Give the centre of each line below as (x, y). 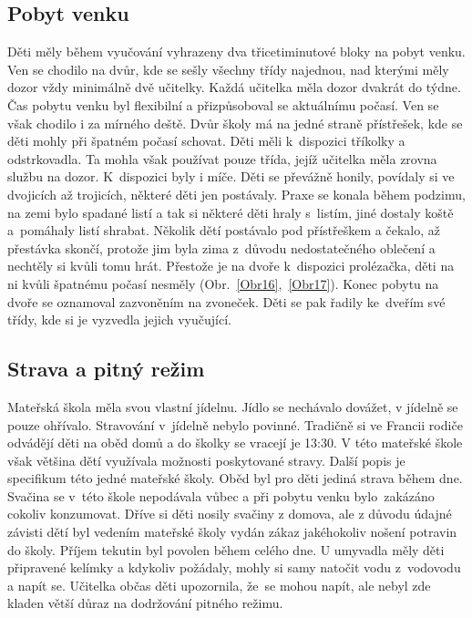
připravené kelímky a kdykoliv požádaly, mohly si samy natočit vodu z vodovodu (234, 567)
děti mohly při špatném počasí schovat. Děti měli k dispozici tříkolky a (206, 141)
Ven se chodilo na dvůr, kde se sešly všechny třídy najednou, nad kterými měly (228, 69)
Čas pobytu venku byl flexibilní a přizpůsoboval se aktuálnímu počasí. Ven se (223, 104)
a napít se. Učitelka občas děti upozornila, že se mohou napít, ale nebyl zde (219, 585)
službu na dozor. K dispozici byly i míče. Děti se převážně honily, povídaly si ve (231, 176)
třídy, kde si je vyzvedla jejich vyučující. (119, 319)
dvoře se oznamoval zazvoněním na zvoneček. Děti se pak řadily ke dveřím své (226, 301)
